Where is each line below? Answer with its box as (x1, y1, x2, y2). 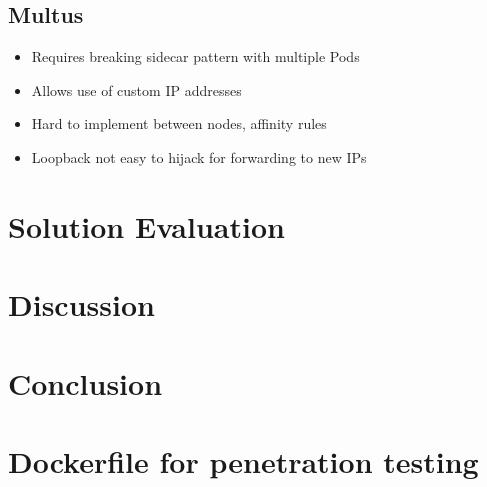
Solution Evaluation (8, 205, 285, 246)
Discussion (8, 284, 155, 325)
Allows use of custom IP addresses (31, 79, 242, 100)
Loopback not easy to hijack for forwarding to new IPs (31, 146, 367, 167)
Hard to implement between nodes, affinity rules (31, 113, 327, 134)
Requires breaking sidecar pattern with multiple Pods (31, 46, 360, 67)
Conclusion (8, 362, 163, 403)
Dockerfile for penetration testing (8, 440, 479, 481)
